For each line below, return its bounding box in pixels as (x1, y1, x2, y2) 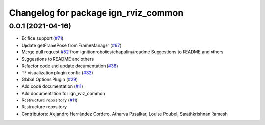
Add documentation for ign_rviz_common (21, 90, 105, 96)
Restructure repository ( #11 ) (21, 97, 78, 103)
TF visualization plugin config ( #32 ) (21, 70, 93, 75)
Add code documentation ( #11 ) (21, 83, 83, 89)
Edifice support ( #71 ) (21, 35, 64, 41)
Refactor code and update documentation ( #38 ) (21, 63, 118, 69)
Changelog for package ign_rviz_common (9, 7, 184, 18)
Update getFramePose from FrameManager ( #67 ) (21, 42, 122, 48)
